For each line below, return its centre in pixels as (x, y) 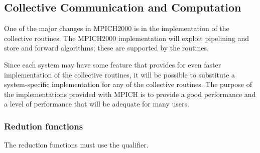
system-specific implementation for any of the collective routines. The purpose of (128, 84)
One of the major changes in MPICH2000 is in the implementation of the (117, 28)
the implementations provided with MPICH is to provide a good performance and (130, 94)
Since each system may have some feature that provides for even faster (113, 64)
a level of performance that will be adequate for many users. (97, 104)
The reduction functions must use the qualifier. (76, 145)
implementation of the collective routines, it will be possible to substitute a (120, 74)
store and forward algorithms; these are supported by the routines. (106, 48)
